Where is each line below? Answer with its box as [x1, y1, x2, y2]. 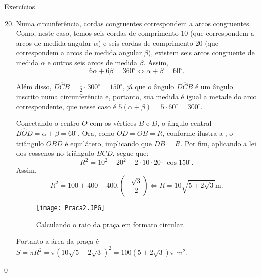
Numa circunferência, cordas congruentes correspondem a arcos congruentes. [16, 18, 251, 28]
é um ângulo [195, 81, 233, 92]
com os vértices [90, 118, 136, 128]
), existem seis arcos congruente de [148, 47, 255, 58]
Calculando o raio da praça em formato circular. [36, 219, 185, 229]
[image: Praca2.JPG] [36, 204, 105, 212]
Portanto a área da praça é [16, 236, 99, 246]
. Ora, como [77, 128, 115, 138]
